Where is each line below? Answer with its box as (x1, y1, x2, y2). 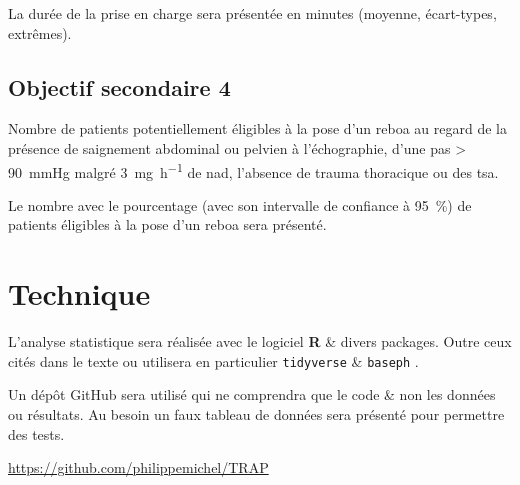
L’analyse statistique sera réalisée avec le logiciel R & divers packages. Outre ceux (8, 331, 512, 352)
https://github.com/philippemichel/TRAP (8, 457, 269, 478)
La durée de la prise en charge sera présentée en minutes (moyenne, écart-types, (8, 3, 497, 23)
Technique (8, 273, 151, 314)
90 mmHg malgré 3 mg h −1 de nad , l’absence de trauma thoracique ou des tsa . (8, 158, 499, 182)
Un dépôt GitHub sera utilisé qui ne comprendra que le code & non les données (8, 384, 496, 405)
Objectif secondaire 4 (8, 71, 231, 102)
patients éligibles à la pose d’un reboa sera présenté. (8, 214, 327, 235)
